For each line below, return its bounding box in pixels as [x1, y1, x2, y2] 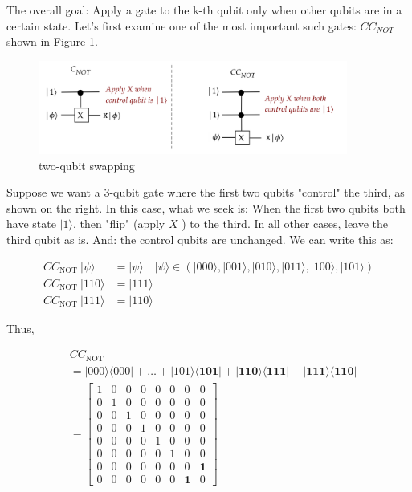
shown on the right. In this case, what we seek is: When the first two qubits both [6, 199, 406, 216]
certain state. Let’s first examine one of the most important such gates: [6, 17, 357, 34]
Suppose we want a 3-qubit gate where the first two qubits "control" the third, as [6, 184, 405, 201]
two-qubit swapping [39, 157, 135, 173]
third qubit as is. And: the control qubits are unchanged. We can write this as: [6, 231, 394, 247]
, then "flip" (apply [72, 215, 165, 232]
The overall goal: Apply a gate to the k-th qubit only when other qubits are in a [6, 2, 402, 18]
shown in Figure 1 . [6, 33, 98, 50]
